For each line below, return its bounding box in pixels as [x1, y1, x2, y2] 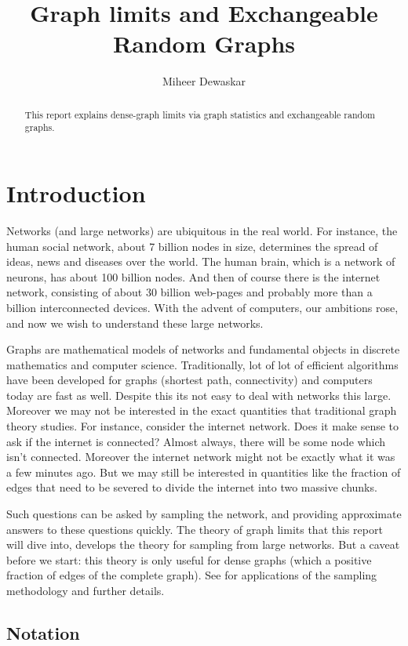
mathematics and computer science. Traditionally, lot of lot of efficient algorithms [6, 356, 399, 372]
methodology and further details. [6, 582, 165, 599]
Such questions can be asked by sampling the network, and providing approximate [6, 506, 402, 522]
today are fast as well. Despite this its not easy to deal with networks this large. [6, 387, 392, 403]
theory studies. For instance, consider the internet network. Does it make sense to [6, 418, 399, 434]
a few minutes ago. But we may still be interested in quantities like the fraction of [6, 463, 401, 480]
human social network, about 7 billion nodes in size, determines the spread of [6, 238, 378, 254]
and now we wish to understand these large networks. [6, 314, 264, 331]
